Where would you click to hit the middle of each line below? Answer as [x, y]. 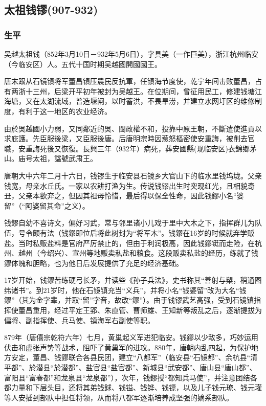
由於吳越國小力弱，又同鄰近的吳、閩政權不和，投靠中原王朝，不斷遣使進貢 [129, 128]
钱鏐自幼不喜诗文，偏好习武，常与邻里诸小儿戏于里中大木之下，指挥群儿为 [129, 223]
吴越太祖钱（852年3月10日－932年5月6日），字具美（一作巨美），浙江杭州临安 [131, 54]
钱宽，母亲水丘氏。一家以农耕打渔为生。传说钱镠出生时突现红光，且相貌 [126, 185]
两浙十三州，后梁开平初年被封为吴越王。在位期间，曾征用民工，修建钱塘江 [136, 91]
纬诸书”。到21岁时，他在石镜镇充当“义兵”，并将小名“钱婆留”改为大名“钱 [125, 290]
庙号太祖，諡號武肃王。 [58, 158]
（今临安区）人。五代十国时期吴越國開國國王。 [83, 64]
